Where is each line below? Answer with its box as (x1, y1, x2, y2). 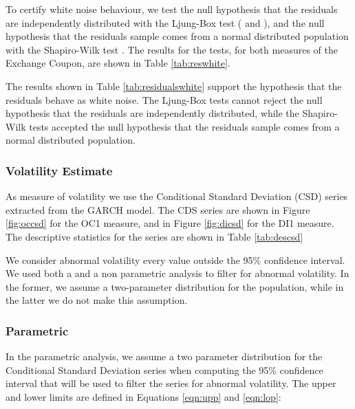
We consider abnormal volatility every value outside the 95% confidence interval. (6, 252, 345, 267)
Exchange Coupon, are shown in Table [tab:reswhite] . (6, 56, 230, 70)
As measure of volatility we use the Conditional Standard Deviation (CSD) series (6, 189, 348, 203)
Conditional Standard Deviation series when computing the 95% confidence (6, 362, 323, 377)
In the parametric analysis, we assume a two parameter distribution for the (6, 349, 323, 364)
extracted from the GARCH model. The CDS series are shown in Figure (6, 202, 310, 217)
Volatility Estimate (6, 162, 113, 179)
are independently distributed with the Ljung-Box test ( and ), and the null (6, 15, 325, 30)
